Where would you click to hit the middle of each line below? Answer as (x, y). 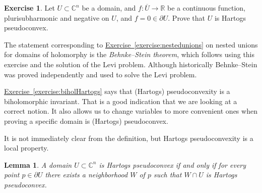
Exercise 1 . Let (29, 8)
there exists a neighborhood (86, 175)
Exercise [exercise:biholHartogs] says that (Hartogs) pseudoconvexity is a (117, 91)
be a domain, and (109, 8)
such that (168, 175)
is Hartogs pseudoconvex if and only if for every (173, 164)
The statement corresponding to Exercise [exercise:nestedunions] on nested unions (131, 44)
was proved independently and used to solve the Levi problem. (101, 74)
